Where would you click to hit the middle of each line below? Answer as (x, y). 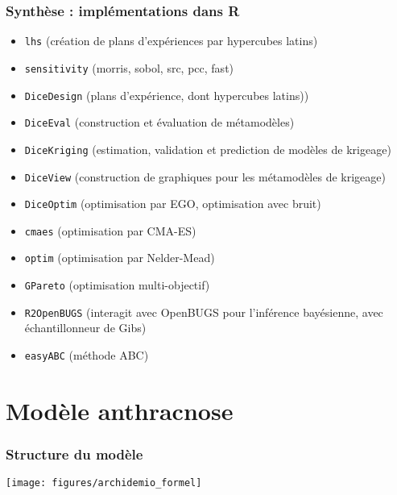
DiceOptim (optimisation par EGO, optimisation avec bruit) (173, 204)
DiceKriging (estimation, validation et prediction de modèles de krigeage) (208, 149)
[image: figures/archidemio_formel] (104, 483)
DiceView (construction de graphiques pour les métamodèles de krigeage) (205, 176)
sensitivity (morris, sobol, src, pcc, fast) (129, 67)
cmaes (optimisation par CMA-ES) (110, 230)
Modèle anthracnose (120, 410)
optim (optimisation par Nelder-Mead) (120, 258)
